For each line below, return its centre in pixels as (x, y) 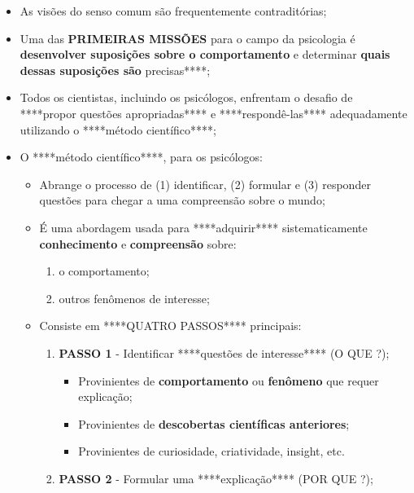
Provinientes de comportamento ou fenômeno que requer (229, 380)
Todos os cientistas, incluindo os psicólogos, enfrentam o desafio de (186, 97)
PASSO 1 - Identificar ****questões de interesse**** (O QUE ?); (224, 352)
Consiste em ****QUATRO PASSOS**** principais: (170, 326)
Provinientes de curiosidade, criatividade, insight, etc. (211, 451)
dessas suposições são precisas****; (115, 70)
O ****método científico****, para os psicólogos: (141, 157)
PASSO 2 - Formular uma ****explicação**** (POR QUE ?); (216, 478)
